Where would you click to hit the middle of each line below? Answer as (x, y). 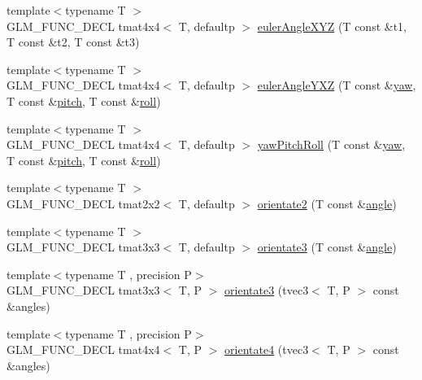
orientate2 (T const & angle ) (327, 203)
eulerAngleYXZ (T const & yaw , (337, 85)
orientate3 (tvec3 (267, 290)
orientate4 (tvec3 (267, 349)
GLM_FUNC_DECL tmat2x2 (83, 203)
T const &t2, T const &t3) (73, 42)
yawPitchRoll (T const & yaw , (331, 144)
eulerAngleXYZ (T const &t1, (332, 26)
